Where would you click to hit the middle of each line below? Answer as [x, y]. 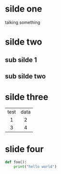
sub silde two [25, 76]
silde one [24, 9]
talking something [23, 22]
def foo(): [16, 162]
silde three [27, 97]
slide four [24, 149]
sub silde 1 [21, 60]
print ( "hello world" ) [35, 166]
